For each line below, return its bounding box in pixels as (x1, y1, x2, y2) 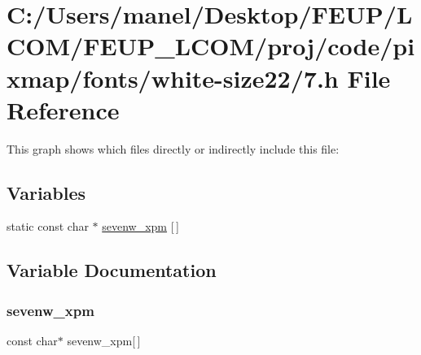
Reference (7, 93, 120, 126)
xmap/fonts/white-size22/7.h (7, 61, 339, 94)
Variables (7, 180, 86, 205)
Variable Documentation (7, 258, 217, 283)
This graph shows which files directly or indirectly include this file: (7, 140, 340, 157)
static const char (7, 218, 89, 235)
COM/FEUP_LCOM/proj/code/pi (7, 29, 415, 63)
